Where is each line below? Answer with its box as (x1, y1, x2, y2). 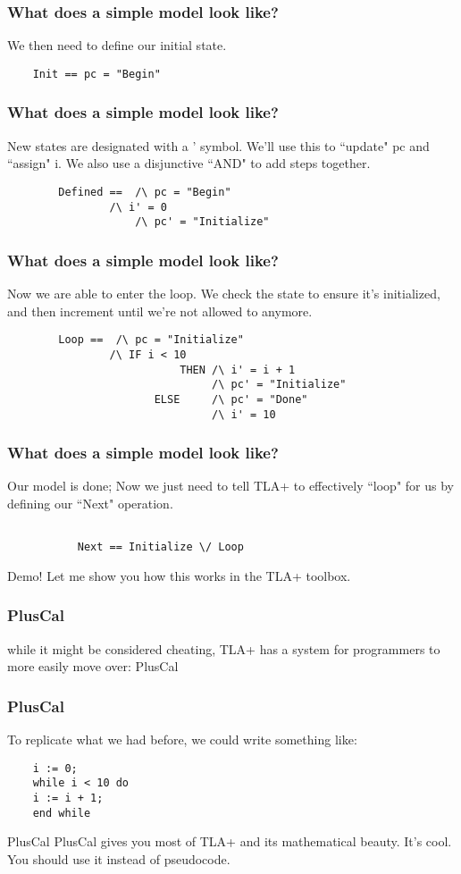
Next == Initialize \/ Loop (77, 541, 244, 554)
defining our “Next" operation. (7, 494, 173, 512)
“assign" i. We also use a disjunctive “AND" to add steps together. (7, 154, 371, 172)
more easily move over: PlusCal (7, 657, 179, 676)
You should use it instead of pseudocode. (7, 849, 230, 868)
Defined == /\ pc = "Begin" (58, 185, 231, 198)
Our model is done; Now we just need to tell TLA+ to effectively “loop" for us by (7, 476, 454, 495)
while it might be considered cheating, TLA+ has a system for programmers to (7, 639, 440, 658)
